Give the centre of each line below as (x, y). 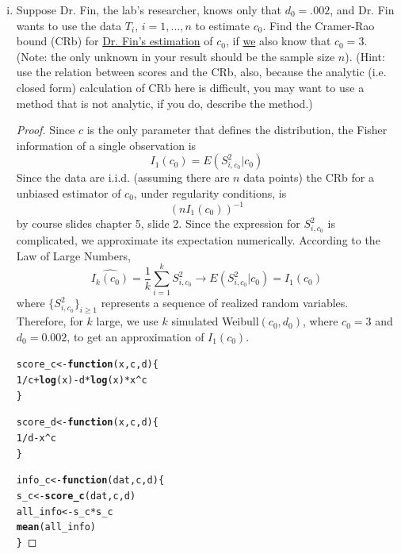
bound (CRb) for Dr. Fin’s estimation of (115, 41)
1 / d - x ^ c (36, 439)
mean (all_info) (56, 527)
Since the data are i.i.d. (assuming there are (123, 177)
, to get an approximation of (136, 336)
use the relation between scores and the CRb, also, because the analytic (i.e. (201, 72)
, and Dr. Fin (362, 10)
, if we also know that (279, 41)
